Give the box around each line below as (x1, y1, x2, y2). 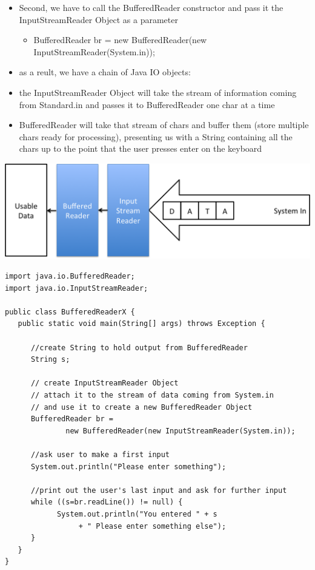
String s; (30, 355, 70, 364)
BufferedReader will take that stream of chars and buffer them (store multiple (19, 118, 309, 131)
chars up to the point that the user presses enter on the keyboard (19, 142, 262, 155)
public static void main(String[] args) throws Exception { (18, 319, 265, 328)
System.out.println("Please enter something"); (30, 462, 227, 471)
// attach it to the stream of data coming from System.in (30, 390, 274, 399)
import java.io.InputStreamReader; (5, 283, 148, 293)
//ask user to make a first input (30, 450, 170, 459)
